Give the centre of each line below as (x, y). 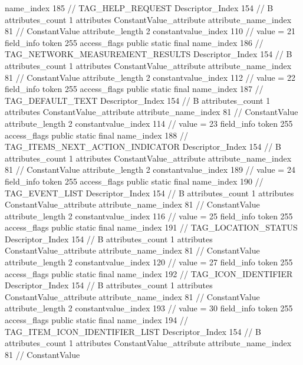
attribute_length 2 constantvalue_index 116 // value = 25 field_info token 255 (149, 216)
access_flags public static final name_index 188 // (97, 135)
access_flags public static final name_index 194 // (97, 320)
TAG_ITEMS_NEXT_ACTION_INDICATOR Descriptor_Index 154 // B (143, 147)
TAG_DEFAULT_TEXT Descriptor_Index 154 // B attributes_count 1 (138, 100)
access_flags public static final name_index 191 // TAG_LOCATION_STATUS (151, 227)
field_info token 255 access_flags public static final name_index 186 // (134, 42)
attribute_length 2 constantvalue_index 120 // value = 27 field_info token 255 (149, 262)
